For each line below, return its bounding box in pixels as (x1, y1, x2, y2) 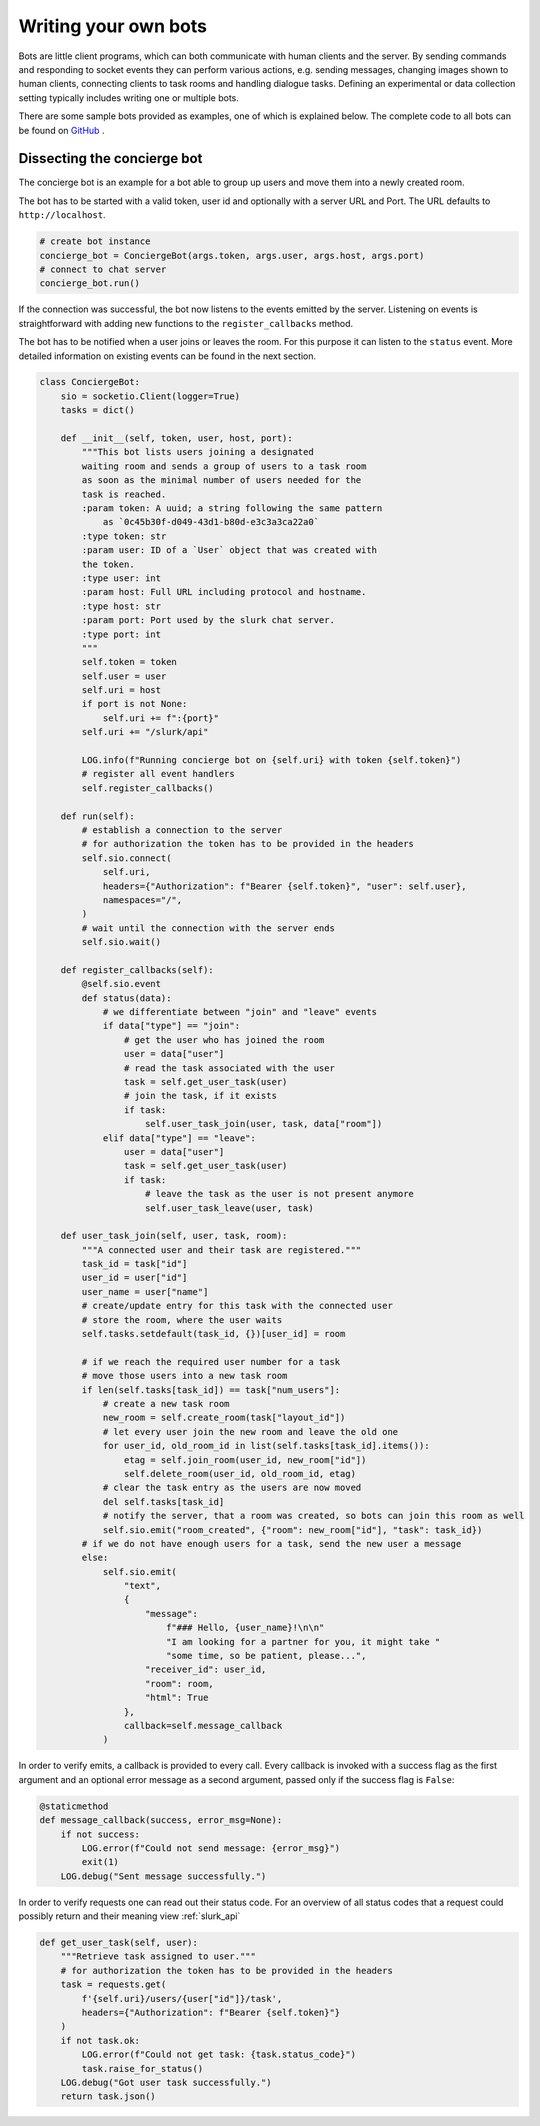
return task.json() (60, 2091, 157, 2102)
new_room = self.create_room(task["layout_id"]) (102, 1412, 346, 1424)
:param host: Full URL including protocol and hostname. (81, 586, 367, 598)
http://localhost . (18, 209, 106, 221)
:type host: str (81, 600, 162, 612)
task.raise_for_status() (81, 2063, 204, 2074)
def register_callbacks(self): (60, 964, 214, 975)
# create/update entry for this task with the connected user (81, 1300, 394, 1312)
